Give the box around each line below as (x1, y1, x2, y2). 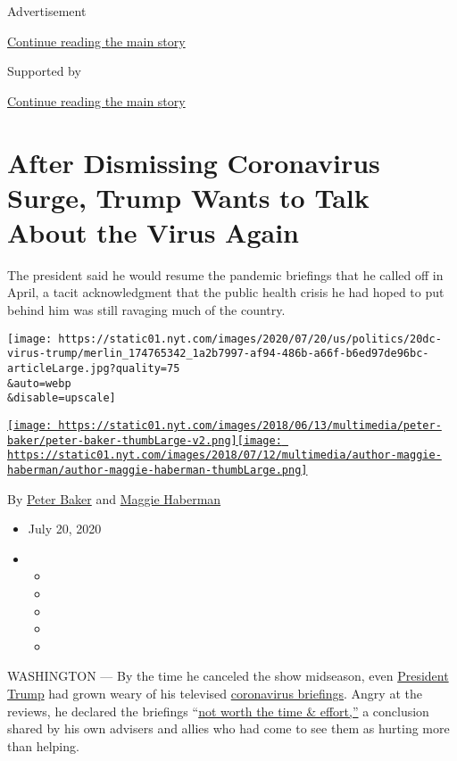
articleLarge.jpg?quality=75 (7, 361, 180, 375)
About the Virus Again (7, 213, 300, 250)
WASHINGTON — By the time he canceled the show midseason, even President (7, 666, 449, 685)
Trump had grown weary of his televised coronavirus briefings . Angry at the (7, 683, 422, 702)
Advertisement (7, 2, 87, 20)
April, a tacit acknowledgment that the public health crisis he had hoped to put (7, 283, 445, 302)
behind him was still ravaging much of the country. (7, 301, 286, 319)
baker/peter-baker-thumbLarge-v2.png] (7, 434, 237, 447)
